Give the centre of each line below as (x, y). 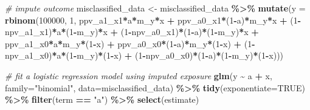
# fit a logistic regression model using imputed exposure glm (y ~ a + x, (139, 75)
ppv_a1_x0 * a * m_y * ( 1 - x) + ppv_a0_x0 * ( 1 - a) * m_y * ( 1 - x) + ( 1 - (130, 43)
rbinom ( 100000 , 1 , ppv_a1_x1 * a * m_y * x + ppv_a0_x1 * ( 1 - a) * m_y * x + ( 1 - (153, 20)
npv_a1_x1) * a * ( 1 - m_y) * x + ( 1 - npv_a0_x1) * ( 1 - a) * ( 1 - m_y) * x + (132, 32)
